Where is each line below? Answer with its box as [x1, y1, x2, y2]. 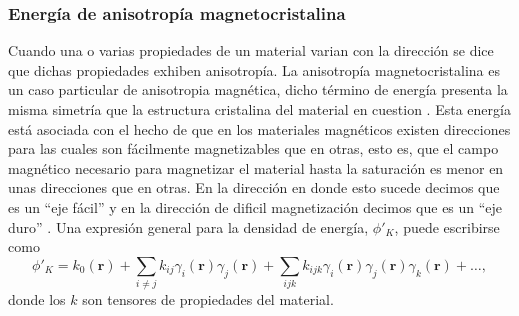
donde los [8, 289, 66, 310]
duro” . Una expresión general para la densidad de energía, [8, 216, 369, 237]
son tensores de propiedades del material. [82, 289, 334, 310]
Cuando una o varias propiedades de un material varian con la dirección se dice [8, 40, 494, 61]
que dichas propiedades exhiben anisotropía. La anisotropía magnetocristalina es [8, 59, 501, 80]
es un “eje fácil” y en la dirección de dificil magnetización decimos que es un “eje [8, 196, 503, 217]
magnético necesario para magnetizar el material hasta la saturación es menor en [8, 157, 504, 178]
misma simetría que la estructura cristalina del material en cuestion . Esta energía [8, 99, 511, 119]
